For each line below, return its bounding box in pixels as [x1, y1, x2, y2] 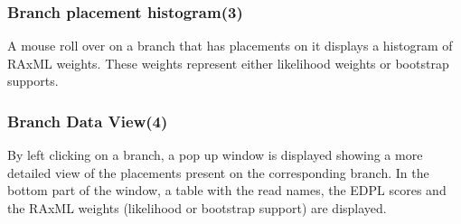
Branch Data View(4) [7, 109, 168, 132]
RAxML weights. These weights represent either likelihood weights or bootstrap [7, 53, 449, 72]
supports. [7, 71, 59, 90]
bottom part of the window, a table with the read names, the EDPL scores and [7, 181, 447, 200]
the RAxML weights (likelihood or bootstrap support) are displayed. [7, 199, 387, 217]
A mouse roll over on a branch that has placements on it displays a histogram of [7, 36, 453, 55]
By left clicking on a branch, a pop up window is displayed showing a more [7, 145, 423, 164]
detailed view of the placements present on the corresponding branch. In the [7, 163, 429, 182]
